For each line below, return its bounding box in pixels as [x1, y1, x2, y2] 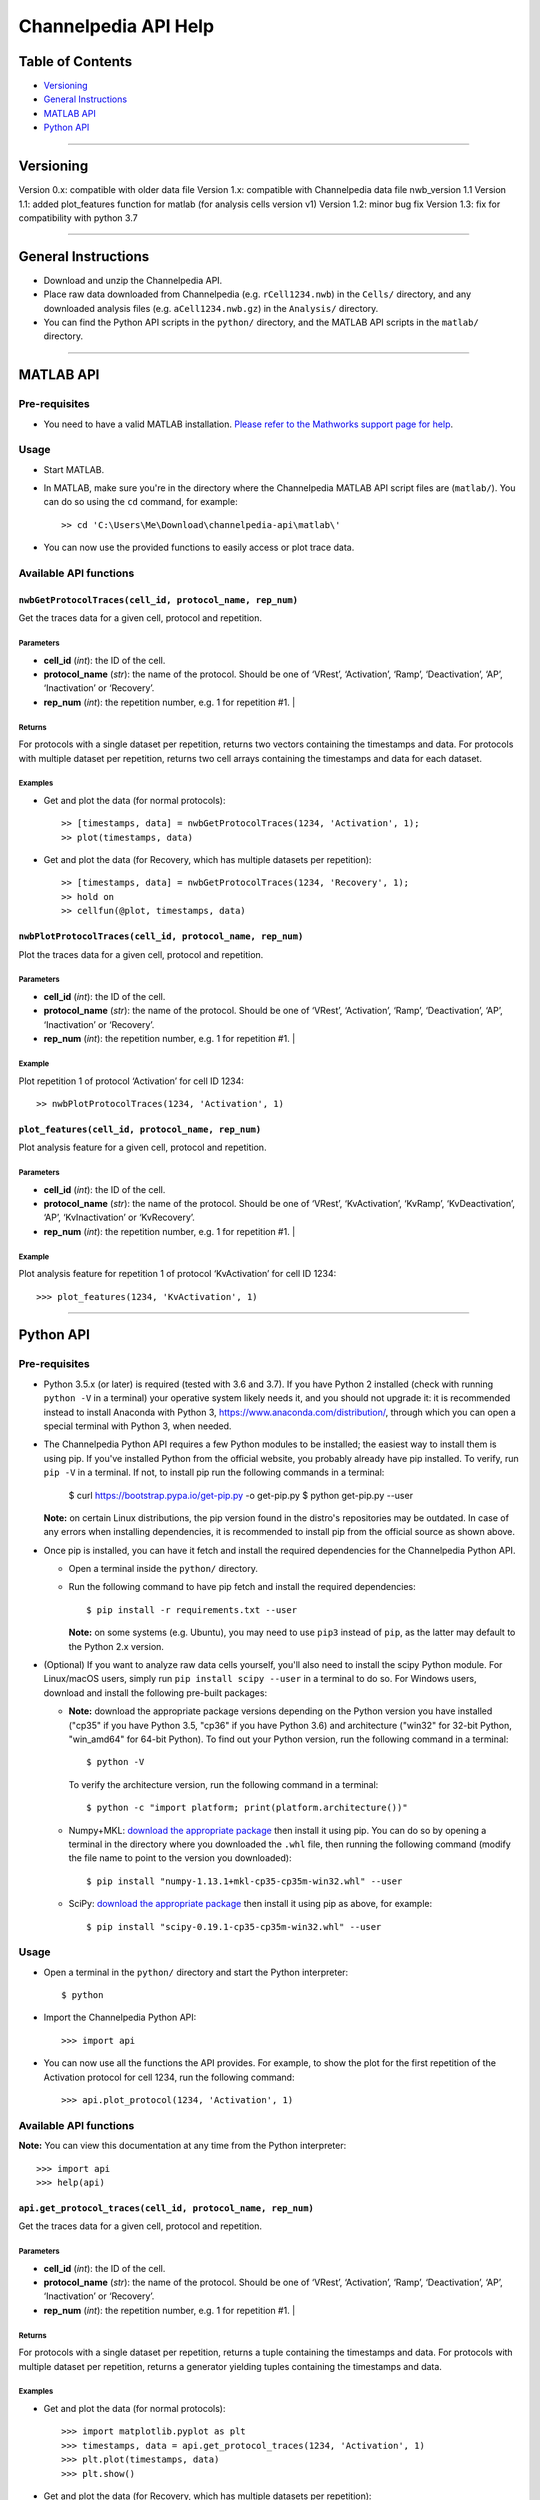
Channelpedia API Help [18, 15, 215, 37]
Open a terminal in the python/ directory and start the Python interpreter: [43, 1966, 349, 1978]
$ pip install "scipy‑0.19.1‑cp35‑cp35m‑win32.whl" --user [86, 1921, 382, 1932]
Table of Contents [18, 53, 133, 70]
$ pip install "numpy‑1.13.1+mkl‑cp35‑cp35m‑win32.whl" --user [86, 1875, 403, 1887]
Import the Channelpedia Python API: [43, 2011, 197, 2024]
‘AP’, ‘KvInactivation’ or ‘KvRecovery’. [43, 1211, 195, 1224]
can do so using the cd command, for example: [43, 496, 239, 508]
